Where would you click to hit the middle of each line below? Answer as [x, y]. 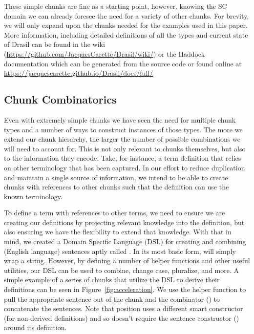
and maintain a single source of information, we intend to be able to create [116, 177]
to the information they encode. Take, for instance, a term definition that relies [123, 158]
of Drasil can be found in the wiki [54, 44]
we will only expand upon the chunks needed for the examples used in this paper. [126, 25]
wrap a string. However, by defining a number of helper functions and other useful [127, 261]
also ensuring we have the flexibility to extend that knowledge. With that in [118, 232]
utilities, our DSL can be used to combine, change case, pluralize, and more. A [121, 270]
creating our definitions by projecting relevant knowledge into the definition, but [124, 222]
